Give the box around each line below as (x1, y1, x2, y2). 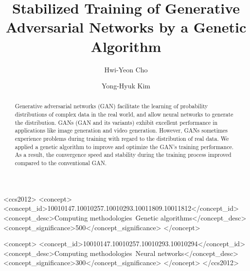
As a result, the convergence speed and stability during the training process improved (15, 151, 232, 159)
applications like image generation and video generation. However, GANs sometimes (15, 126, 228, 135)
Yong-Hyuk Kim (102, 81, 150, 91)
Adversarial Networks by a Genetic (5, 17, 247, 37)
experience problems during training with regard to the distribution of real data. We (15, 135, 229, 143)
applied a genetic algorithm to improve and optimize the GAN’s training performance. (15, 142, 234, 151)
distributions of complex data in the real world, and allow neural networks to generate (15, 110, 233, 119)
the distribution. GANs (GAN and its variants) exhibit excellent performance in (15, 118, 218, 126)
